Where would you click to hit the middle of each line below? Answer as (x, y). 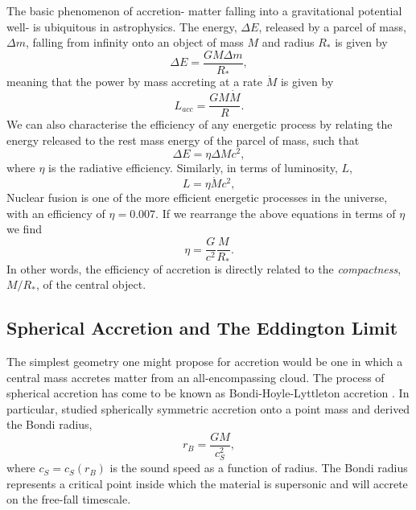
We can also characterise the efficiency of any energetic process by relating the (200, 124)
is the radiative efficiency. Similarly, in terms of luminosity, (193, 168)
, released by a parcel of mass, (332, 26)
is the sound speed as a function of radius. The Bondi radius (259, 468)
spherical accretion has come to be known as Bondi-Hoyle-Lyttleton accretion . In (208, 393)
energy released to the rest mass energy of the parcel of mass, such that (183, 140)
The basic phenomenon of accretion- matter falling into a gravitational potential (204, 10)
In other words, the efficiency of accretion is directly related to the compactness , (204, 268)
